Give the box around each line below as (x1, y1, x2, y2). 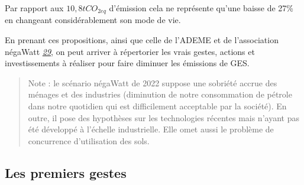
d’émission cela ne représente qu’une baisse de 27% (109, 2, 294, 14)
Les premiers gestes (5, 163, 127, 181)
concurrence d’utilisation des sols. (28, 134, 150, 147)
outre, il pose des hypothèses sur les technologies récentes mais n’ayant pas (28, 111, 299, 124)
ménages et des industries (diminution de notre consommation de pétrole (28, 88, 292, 100)
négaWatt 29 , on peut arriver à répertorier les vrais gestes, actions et (5, 45, 255, 57)
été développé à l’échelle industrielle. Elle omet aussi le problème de (28, 123, 274, 135)
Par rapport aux (5, 2, 64, 14)
